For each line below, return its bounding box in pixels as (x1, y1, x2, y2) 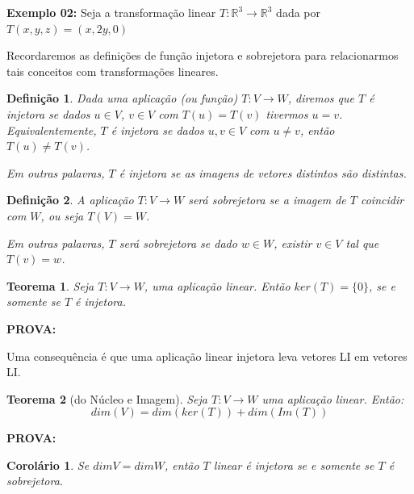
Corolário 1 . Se (6, 456, 90, 473)
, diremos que (287, 90, 354, 107)
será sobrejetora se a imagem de (188, 191, 346, 208)
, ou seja (40, 207, 84, 224)
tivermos (266, 105, 308, 122)
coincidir (360, 191, 404, 208)
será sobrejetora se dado (119, 234, 237, 251)
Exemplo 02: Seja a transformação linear (6, 4, 216, 20)
